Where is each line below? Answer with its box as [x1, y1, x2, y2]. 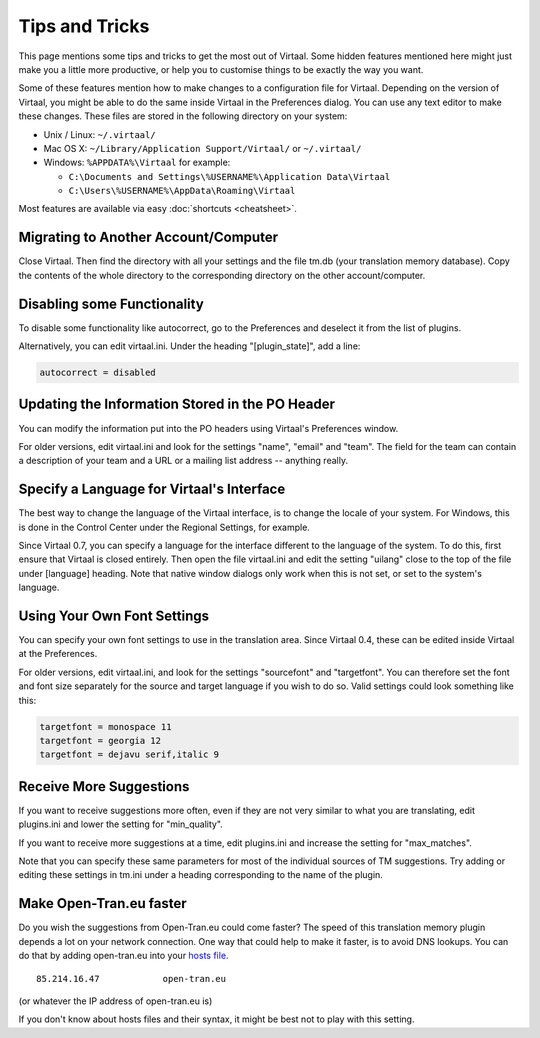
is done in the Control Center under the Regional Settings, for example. [18, 521, 310, 533]
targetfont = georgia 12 [39, 735, 162, 747]
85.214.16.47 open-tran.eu [36, 973, 227, 984]
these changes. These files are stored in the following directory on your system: [18, 110, 348, 122]
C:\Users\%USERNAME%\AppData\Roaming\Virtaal [68, 185, 296, 197]
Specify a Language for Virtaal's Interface [18, 481, 286, 498]
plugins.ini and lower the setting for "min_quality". [18, 818, 224, 830]
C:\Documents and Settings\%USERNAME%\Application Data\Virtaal [68, 171, 391, 182]
